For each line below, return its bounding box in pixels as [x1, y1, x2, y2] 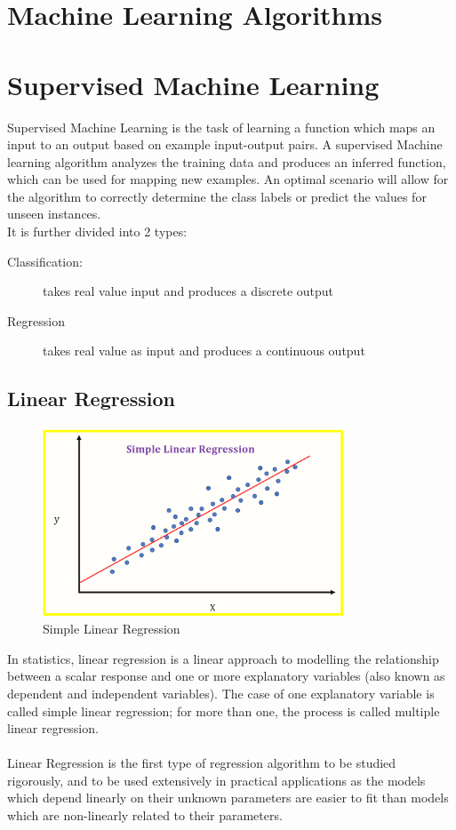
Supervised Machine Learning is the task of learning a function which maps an [7, 117, 436, 136]
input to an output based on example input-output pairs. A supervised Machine [7, 135, 443, 154]
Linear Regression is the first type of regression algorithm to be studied [7, 754, 396, 772]
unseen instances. [7, 204, 101, 223]
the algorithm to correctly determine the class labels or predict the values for [7, 187, 427, 205]
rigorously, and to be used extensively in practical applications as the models [7, 770, 426, 789]
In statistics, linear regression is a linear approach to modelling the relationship [7, 649, 439, 667]
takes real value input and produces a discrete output [43, 282, 334, 300]
